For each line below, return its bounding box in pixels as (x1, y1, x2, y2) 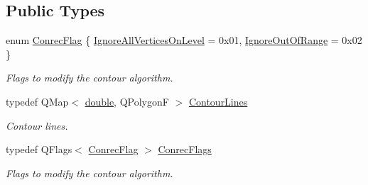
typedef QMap (6, 94, 69, 108)
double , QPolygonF (85, 94, 169, 108)
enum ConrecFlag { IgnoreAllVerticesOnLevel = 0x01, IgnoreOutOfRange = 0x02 (6, 33, 362, 47)
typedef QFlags (6, 142, 72, 157)
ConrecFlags (158, 142, 212, 157)
